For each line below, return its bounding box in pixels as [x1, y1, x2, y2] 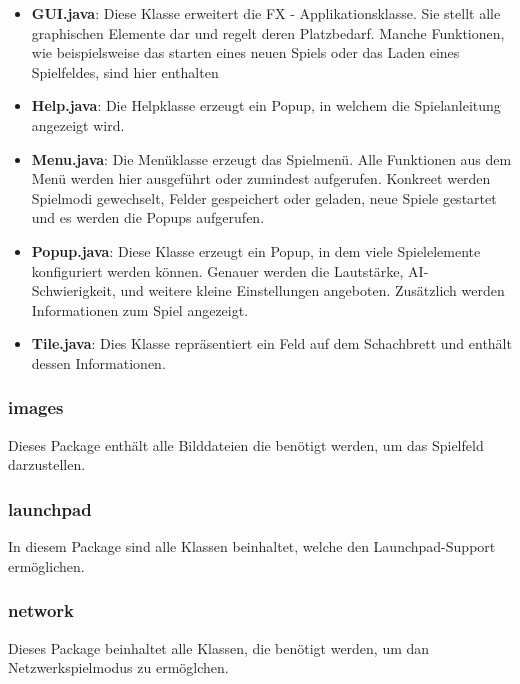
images [8, 395, 64, 420]
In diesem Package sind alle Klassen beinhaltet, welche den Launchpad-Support [8, 536, 496, 557]
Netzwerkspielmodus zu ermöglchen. [8, 657, 229, 678]
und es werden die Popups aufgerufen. [31, 207, 265, 228]
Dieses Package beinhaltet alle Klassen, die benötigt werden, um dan [8, 637, 430, 658]
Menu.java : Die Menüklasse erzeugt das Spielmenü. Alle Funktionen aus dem [31, 148, 512, 169]
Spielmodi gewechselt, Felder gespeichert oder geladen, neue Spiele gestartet [31, 187, 497, 208]
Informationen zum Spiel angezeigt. [31, 299, 249, 320]
